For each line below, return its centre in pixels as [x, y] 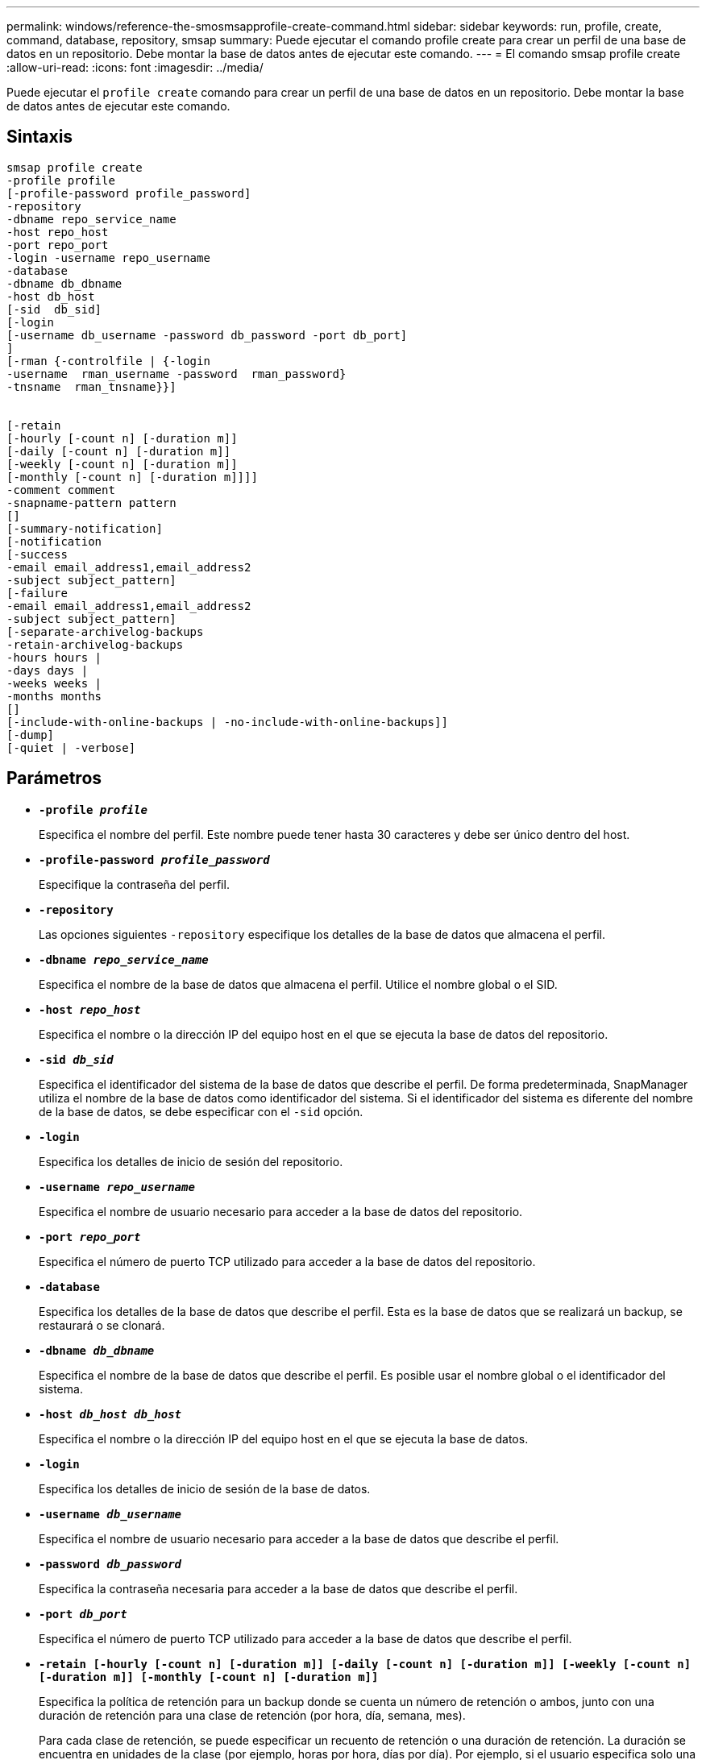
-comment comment [61, 490]
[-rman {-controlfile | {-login [108, 361]
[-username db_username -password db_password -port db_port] [207, 335]
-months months [54, 696]
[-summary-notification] [85, 528]
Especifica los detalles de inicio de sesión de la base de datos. [205, 1488]
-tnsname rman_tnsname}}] [91, 386]
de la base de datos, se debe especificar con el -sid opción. [201, 1111]
